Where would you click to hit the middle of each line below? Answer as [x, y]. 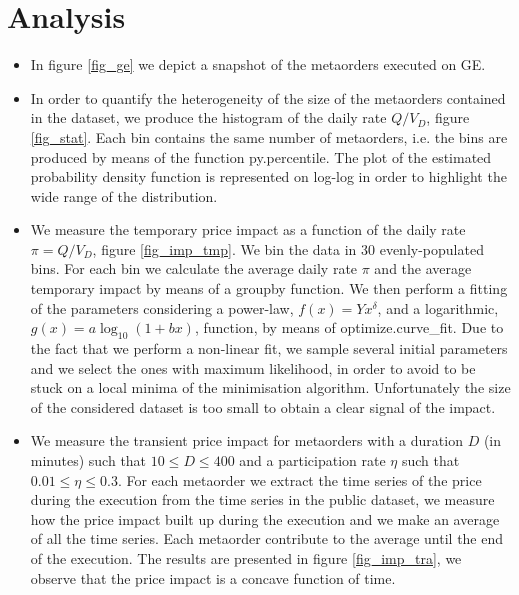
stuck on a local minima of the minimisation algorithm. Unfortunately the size [270, 387]
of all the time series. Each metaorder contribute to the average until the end [267, 538]
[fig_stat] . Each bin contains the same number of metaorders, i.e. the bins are [269, 136]
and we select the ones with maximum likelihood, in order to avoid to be [253, 367]
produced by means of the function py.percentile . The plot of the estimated [261, 156]
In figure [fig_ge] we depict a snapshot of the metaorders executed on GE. [258, 64]
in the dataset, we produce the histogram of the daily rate [208, 117]
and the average [423, 268]
